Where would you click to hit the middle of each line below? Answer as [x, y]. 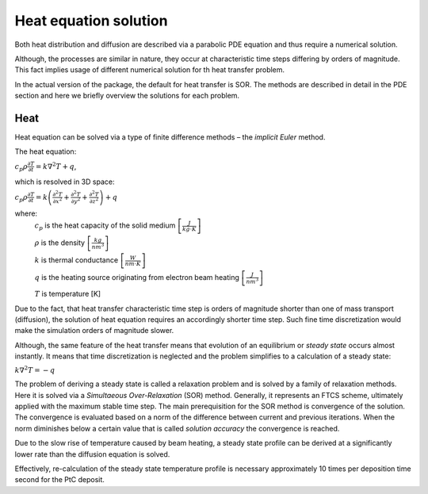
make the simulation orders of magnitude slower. [94, 331]
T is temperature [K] [68, 294]
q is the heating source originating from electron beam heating [137, 278]
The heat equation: [46, 151]
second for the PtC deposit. [59, 480]
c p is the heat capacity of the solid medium [105, 226]
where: [26, 213]
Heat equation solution [91, 21]
